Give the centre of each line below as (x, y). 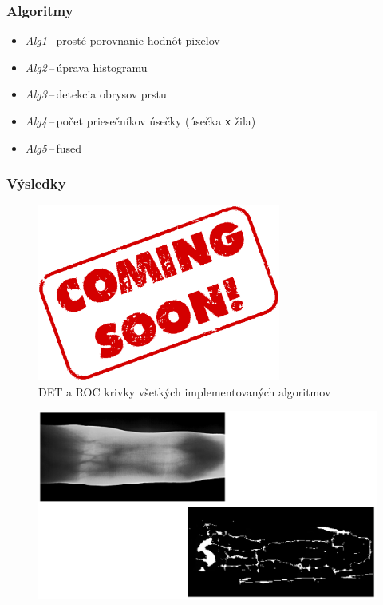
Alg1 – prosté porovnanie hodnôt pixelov (122, 40)
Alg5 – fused (53, 147)
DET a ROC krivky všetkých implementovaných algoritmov (185, 391)
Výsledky (36, 183)
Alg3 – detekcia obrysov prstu (96, 94)
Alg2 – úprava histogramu (86, 67)
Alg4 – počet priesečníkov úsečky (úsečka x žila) (140, 121)
